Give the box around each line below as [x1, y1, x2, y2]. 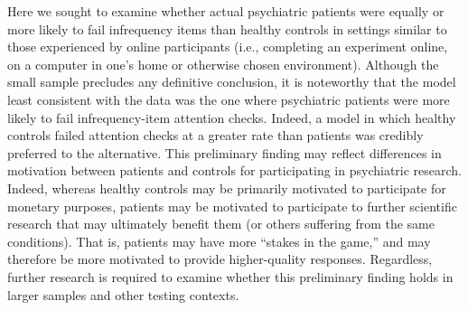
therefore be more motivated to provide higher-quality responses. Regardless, [7, 249, 433, 268]
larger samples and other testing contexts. [7, 285, 239, 304]
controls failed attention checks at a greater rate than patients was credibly [7, 126, 424, 145]
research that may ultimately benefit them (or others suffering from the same [7, 214, 435, 233]
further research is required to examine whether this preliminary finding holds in [7, 267, 454, 286]
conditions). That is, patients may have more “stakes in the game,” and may [7, 231, 431, 250]
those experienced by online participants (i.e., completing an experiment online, [7, 37, 448, 56]
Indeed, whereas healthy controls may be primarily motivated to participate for [7, 178, 446, 197]
